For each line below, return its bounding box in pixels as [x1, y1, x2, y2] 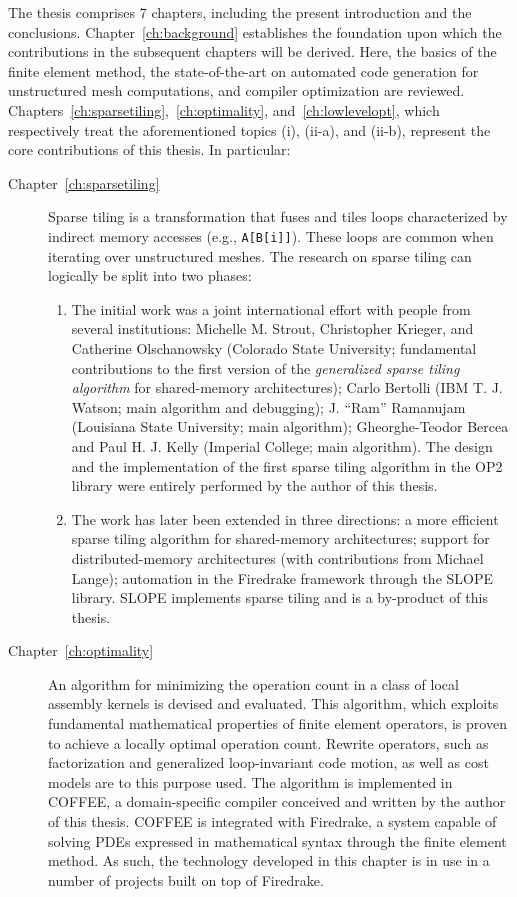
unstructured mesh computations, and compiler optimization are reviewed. [8, 80, 465, 101]
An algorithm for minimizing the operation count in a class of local [48, 673, 459, 694]
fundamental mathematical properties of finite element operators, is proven [48, 713, 507, 734]
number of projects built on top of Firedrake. [48, 869, 324, 890]
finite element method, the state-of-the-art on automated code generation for [8, 60, 479, 81]
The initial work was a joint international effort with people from [71, 298, 471, 319]
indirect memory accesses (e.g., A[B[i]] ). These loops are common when [48, 225, 494, 246]
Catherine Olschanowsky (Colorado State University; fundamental [71, 337, 477, 358]
